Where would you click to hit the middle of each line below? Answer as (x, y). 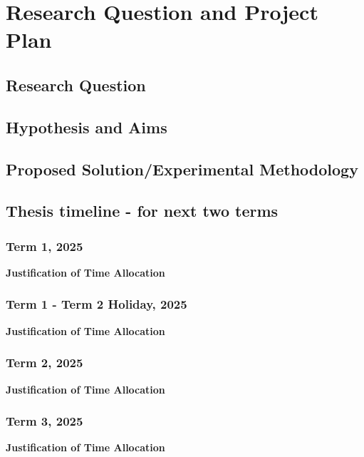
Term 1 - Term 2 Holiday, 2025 (97, 304)
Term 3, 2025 (45, 421)
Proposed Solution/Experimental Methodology (182, 169)
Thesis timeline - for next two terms (142, 211)
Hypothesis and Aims (87, 127)
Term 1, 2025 (45, 246)
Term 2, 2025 (45, 363)
